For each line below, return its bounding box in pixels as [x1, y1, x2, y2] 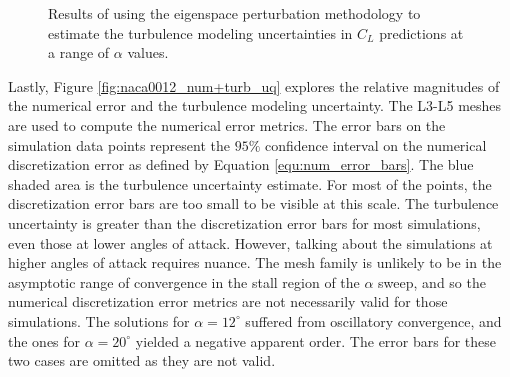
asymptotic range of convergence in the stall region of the [8, 271, 360, 292]
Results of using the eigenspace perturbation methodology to [48, 3, 421, 23]
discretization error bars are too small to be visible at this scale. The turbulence [8, 193, 499, 214]
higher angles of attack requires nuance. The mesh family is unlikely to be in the [8, 252, 502, 273]
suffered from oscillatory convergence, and [245, 310, 502, 331]
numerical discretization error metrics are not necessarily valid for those [8, 291, 448, 312]
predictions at [379, 22, 464, 43]
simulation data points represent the [8, 134, 230, 155]
